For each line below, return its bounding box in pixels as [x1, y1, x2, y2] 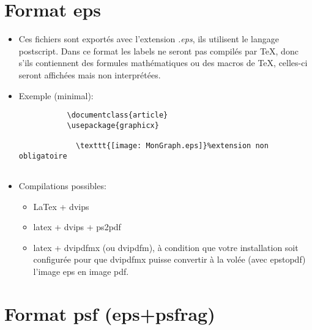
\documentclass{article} [67, 111, 168, 120]
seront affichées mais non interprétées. [18, 68, 161, 81]
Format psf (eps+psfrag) [4, 301, 215, 326]
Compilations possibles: [18, 179, 106, 192]
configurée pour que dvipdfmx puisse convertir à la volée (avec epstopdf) [33, 253, 306, 266]
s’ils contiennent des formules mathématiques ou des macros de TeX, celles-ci [18, 56, 308, 69]
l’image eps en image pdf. [33, 265, 129, 277]
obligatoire [18, 151, 67, 160]
